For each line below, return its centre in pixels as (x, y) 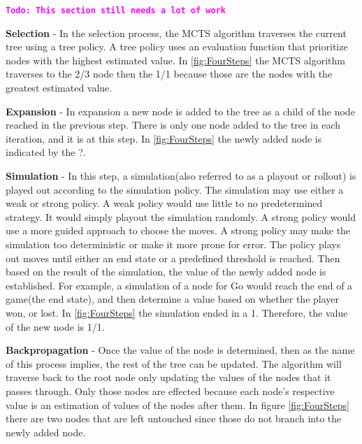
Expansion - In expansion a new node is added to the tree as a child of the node (180, 111)
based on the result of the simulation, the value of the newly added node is (166, 272)
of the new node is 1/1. (55, 326)
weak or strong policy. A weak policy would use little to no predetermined (164, 203)
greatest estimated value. (59, 88)
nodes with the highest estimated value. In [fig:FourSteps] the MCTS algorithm (175, 60)
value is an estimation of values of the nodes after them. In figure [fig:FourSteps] (178, 404)
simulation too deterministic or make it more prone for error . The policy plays (173, 244)
